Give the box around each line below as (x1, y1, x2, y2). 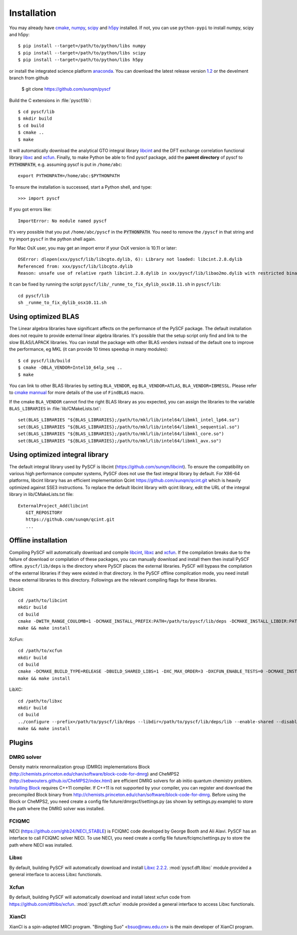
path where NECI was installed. (9, 842, 73, 848)
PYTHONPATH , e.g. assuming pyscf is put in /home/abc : (9, 161, 122, 167)
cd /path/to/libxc (18, 698, 63, 704)
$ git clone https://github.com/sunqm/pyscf (21, 86, 111, 92)
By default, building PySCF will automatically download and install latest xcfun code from (9, 894, 191, 900)
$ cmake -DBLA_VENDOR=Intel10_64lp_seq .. (18, 365, 123, 371)
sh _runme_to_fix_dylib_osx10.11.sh (18, 300, 107, 305)
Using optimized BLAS (9, 312, 79, 321)
